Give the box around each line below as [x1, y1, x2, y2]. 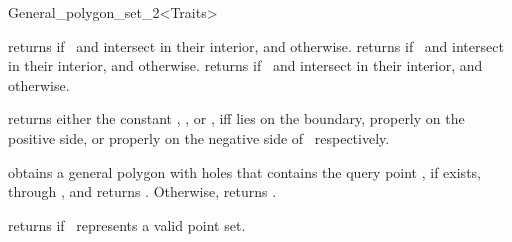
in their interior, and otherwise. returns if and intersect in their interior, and [8, 55, 483, 76]
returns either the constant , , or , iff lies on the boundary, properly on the [8, 108, 465, 129]
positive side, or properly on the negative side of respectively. [8, 127, 390, 148]
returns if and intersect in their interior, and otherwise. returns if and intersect [8, 35, 504, 56]
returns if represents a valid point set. [8, 214, 246, 235]
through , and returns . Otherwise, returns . [8, 181, 277, 202]
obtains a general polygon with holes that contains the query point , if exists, [8, 161, 481, 182]
